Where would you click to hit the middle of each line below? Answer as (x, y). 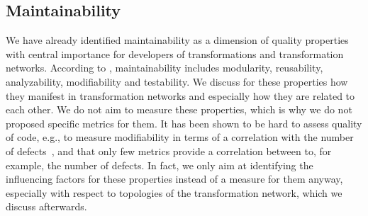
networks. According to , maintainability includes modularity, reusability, (165, 68)
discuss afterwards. (46, 206)
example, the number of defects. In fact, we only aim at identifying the (160, 165)
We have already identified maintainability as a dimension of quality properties (177, 40)
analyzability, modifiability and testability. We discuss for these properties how (177, 81)
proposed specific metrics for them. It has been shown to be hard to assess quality (184, 123)
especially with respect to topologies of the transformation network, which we (174, 192)
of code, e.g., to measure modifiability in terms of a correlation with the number (180, 137)
